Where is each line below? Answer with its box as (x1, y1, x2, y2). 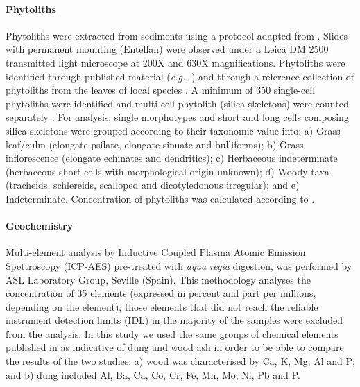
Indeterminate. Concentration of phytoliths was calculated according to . (6, 191, 315, 205)
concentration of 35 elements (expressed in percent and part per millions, (6, 286, 316, 300)
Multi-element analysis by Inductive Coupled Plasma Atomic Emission (6, 245, 306, 259)
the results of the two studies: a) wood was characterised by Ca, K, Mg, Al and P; (6, 354, 355, 368)
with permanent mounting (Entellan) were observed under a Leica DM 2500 (6, 42, 329, 56)
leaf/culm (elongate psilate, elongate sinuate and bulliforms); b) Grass (6, 137, 304, 151)
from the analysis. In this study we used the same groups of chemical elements (6, 326, 338, 341)
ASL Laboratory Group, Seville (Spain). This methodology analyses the (6, 272, 311, 286)
